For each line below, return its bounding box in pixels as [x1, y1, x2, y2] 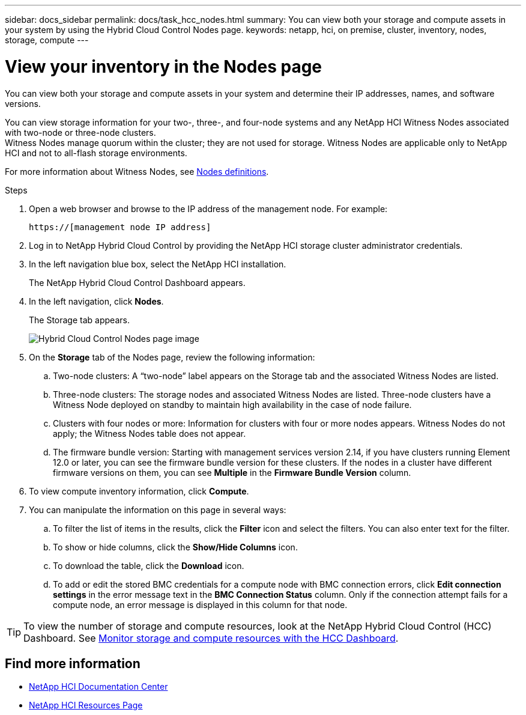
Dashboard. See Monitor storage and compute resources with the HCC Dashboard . [23, 631, 399, 644]
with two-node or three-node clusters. [5, 127, 156, 138]
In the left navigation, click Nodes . [29, 296, 164, 306]
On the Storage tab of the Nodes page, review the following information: [29, 351, 315, 362]
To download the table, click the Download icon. [53, 560, 244, 571]
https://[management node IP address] [29, 222, 211, 232]
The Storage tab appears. [29, 314, 130, 325]
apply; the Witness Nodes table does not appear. [53, 428, 246, 439]
